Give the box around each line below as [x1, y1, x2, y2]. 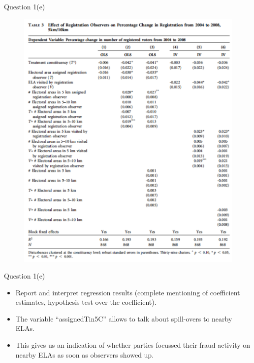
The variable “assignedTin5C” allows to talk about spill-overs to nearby [15, 313, 232, 323]
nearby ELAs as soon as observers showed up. [15, 349, 154, 360]
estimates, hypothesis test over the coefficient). [15, 297, 157, 307]
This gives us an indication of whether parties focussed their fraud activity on [15, 340, 251, 350]
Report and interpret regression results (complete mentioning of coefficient [15, 287, 240, 297]
